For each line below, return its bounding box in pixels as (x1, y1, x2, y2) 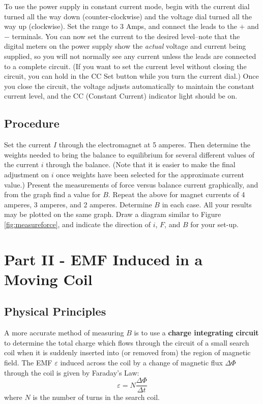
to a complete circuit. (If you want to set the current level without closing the (4, 60, 247, 71)
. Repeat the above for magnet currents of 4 (108, 189, 245, 200)
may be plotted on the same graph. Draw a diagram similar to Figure (4, 209, 221, 220)
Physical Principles (4, 303, 106, 319)
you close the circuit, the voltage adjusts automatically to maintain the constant (4, 80, 254, 91)
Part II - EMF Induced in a (4, 248, 203, 269)
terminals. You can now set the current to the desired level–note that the (12, 30, 240, 41)
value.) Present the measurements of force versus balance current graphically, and (4, 179, 258, 190)
